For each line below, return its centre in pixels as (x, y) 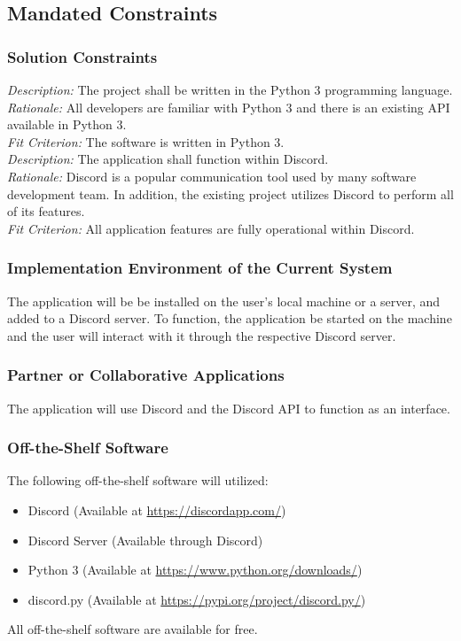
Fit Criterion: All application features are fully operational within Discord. (211, 228)
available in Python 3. (67, 124)
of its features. (46, 211)
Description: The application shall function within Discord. (168, 159)
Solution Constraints (82, 56)
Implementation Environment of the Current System (200, 268)
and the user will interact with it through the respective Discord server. (202, 335)
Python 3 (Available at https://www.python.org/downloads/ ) (195, 570)
